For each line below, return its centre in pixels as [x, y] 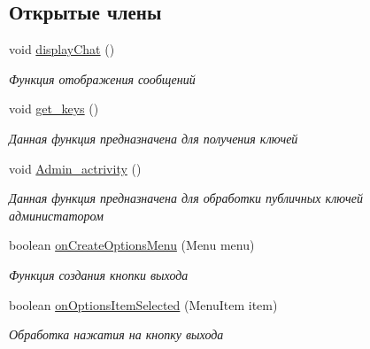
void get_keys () [54, 109]
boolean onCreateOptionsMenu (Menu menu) [132, 245]
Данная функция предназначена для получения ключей [154, 138]
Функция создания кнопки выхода [99, 274]
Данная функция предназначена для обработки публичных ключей [186, 198]
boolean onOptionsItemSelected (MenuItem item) [143, 304]
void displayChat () [62, 49]
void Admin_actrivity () [75, 168]
